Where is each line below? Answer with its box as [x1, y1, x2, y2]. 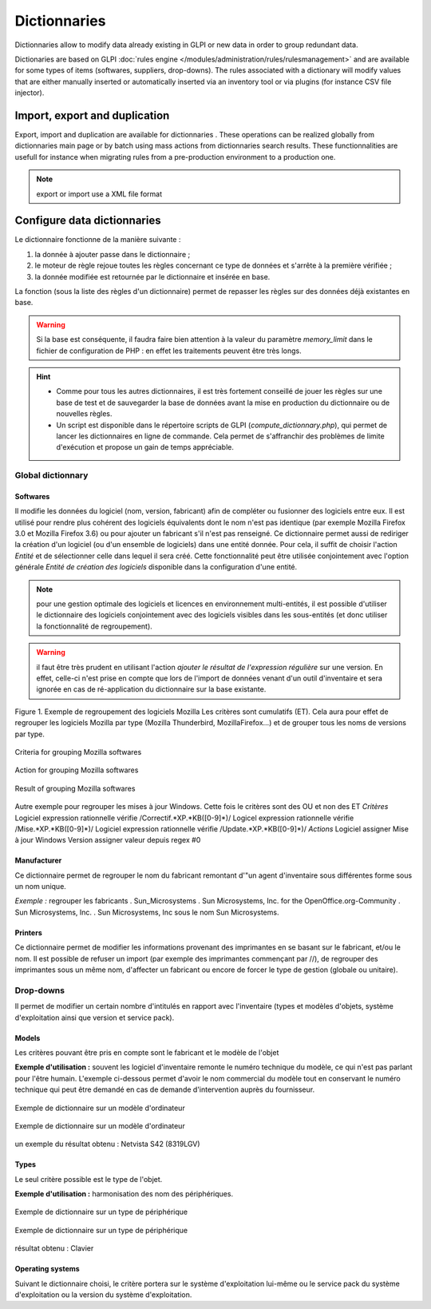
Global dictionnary [14, 470, 89, 481]
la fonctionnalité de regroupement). [36, 621, 153, 631]
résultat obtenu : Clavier [14, 1244, 94, 1253]
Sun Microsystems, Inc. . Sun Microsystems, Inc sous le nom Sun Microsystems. [14, 907, 279, 917]
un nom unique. [14, 882, 67, 891]
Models [14, 1033, 41, 1042]
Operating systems [14, 1264, 80, 1274]
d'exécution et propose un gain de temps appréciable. [56, 442, 235, 452]
